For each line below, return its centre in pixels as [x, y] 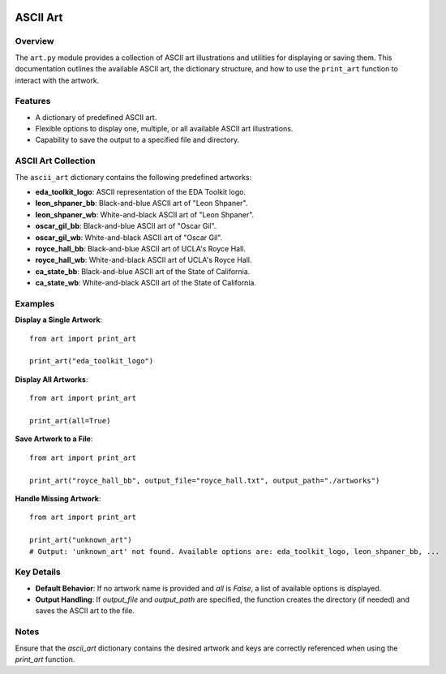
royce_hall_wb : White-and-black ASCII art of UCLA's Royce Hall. [144, 260]
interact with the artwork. [57, 80]
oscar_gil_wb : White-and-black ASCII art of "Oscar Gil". [129, 237]
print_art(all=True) [70, 421]
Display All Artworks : [51, 379]
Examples [35, 303]
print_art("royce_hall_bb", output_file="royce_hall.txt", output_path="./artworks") [205, 480]
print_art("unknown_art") [81, 540]
